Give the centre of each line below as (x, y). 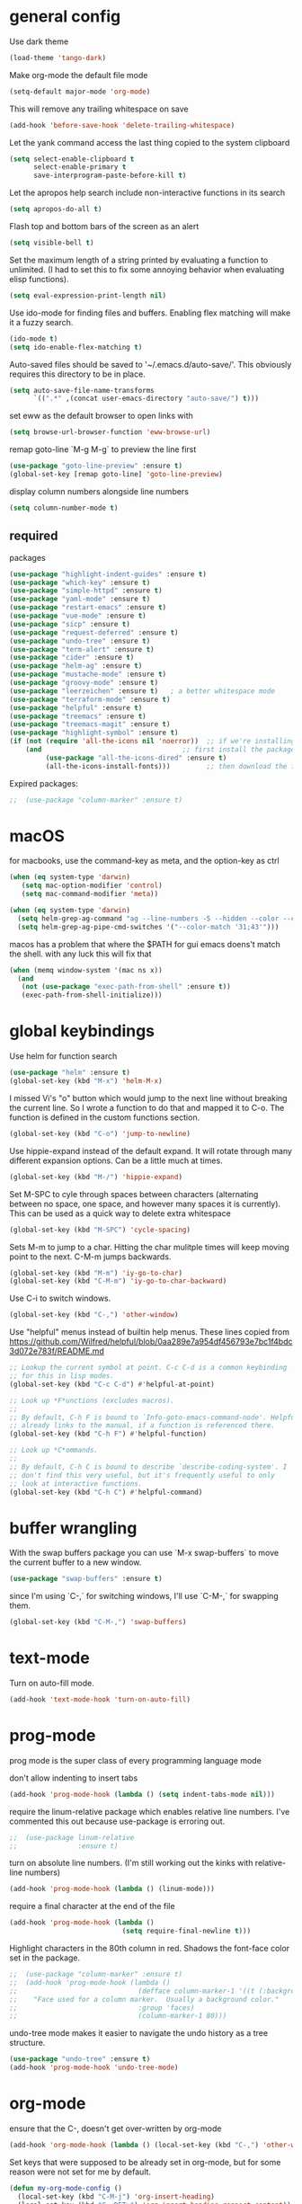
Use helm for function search (63, 1056)
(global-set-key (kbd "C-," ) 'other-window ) (94, 1315)
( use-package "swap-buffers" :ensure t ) (86, 1579)
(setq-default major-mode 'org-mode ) (80, 92)
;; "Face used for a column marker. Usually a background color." (144, 1999)
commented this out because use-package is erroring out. (117, 1821)
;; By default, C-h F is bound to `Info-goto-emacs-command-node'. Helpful (154, 1417)
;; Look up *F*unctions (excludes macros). (92, 1400)
